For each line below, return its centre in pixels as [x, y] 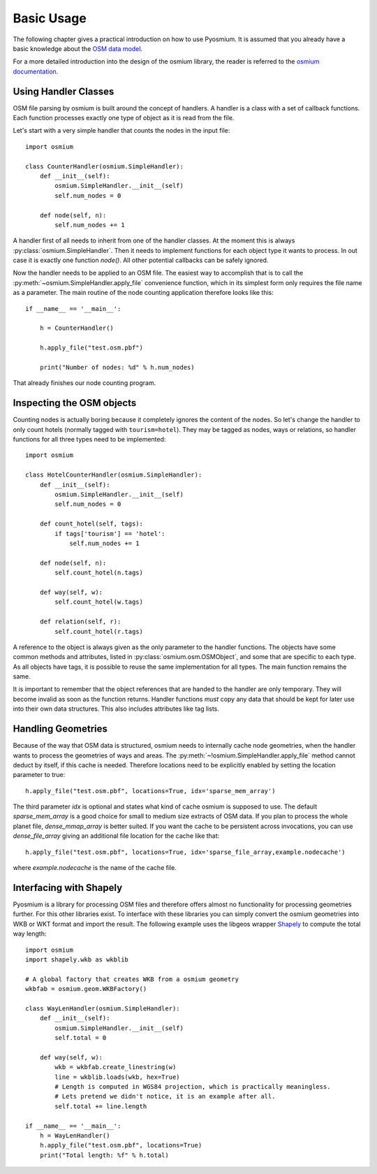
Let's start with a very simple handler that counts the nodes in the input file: [121, 131]
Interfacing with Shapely [68, 887]
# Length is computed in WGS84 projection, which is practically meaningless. [193, 1086]
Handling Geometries [60, 729]
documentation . [36, 71]
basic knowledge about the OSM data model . [78, 48]
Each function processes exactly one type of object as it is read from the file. [124, 118]
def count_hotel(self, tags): [91, 524]
